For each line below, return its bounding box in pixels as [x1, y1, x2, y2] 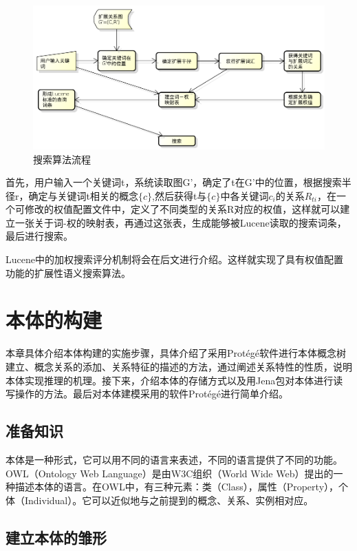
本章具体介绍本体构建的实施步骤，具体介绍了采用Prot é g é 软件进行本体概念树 [6, 346, 346, 360]
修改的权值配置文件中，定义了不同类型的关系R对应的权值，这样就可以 [24, 202, 340, 216]
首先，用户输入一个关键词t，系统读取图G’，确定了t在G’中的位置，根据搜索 [6, 175, 342, 189]
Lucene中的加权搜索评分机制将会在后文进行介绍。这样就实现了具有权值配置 [6, 252, 343, 267]
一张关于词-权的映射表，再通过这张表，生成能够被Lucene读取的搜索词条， [14, 215, 347, 229]
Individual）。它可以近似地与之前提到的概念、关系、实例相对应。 [24, 492, 314, 507]
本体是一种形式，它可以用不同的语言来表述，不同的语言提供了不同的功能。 [6, 452, 343, 466]
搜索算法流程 [33, 152, 91, 166]
